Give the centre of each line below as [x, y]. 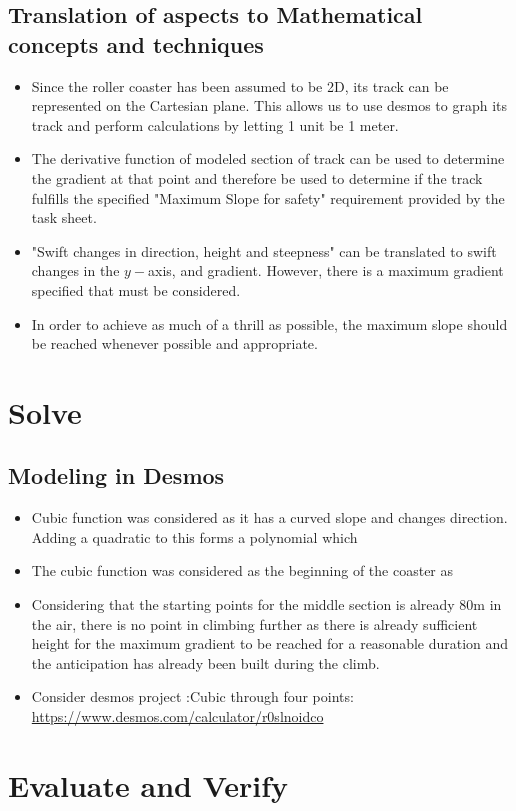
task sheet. [64, 217]
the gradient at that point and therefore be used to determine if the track [257, 177]
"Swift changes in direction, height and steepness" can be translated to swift [264, 250]
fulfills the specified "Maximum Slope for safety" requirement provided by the [268, 197]
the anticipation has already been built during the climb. [205, 662]
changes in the [75, 270]
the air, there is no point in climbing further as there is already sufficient [254, 623]
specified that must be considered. [136, 289]
